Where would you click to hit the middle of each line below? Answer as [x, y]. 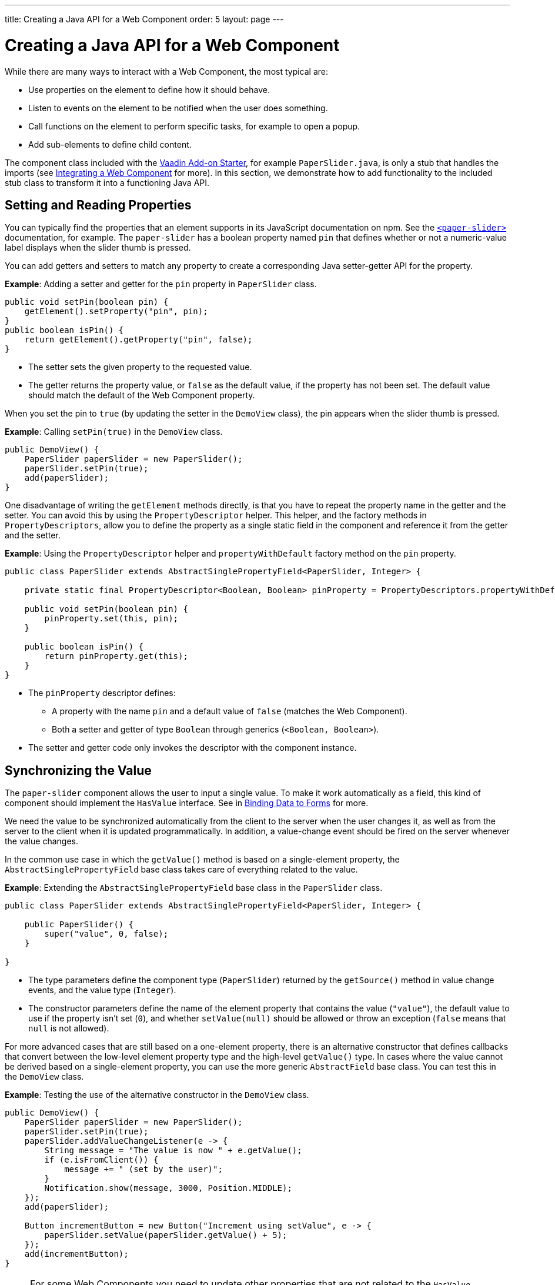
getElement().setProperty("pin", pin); [116, 312]
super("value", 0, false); [106, 934]
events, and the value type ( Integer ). [102, 990]
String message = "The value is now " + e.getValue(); [173, 1151]
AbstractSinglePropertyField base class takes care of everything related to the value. [181, 870]
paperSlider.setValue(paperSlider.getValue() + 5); [166, 1235]
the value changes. [41, 841]
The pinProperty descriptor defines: [102, 693]
